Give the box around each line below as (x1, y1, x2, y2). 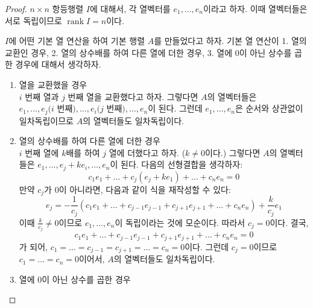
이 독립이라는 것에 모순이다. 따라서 (115, 216, 245, 228)
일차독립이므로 (19, 114, 74, 127)
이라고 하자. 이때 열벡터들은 (203, 2, 308, 14)
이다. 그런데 (185, 240, 229, 253)
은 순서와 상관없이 (235, 102, 303, 115)
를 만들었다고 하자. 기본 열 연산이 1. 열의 (154, 34, 307, 47)
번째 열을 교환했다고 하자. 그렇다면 (68, 90, 198, 102)
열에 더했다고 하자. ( (109, 146, 186, 159)
